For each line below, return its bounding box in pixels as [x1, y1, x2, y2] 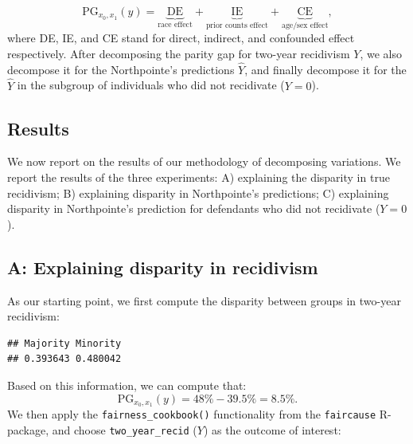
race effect [158, 20, 193, 29]
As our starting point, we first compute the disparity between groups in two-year [7, 292, 401, 308]
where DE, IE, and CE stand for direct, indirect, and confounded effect [7, 29, 355, 46]
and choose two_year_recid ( [52, 422, 197, 438]
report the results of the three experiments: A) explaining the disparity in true [7, 169, 390, 186]
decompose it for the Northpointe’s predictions [7, 61, 235, 77]
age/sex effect [281, 21, 329, 29]
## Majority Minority [7, 337, 122, 349]
